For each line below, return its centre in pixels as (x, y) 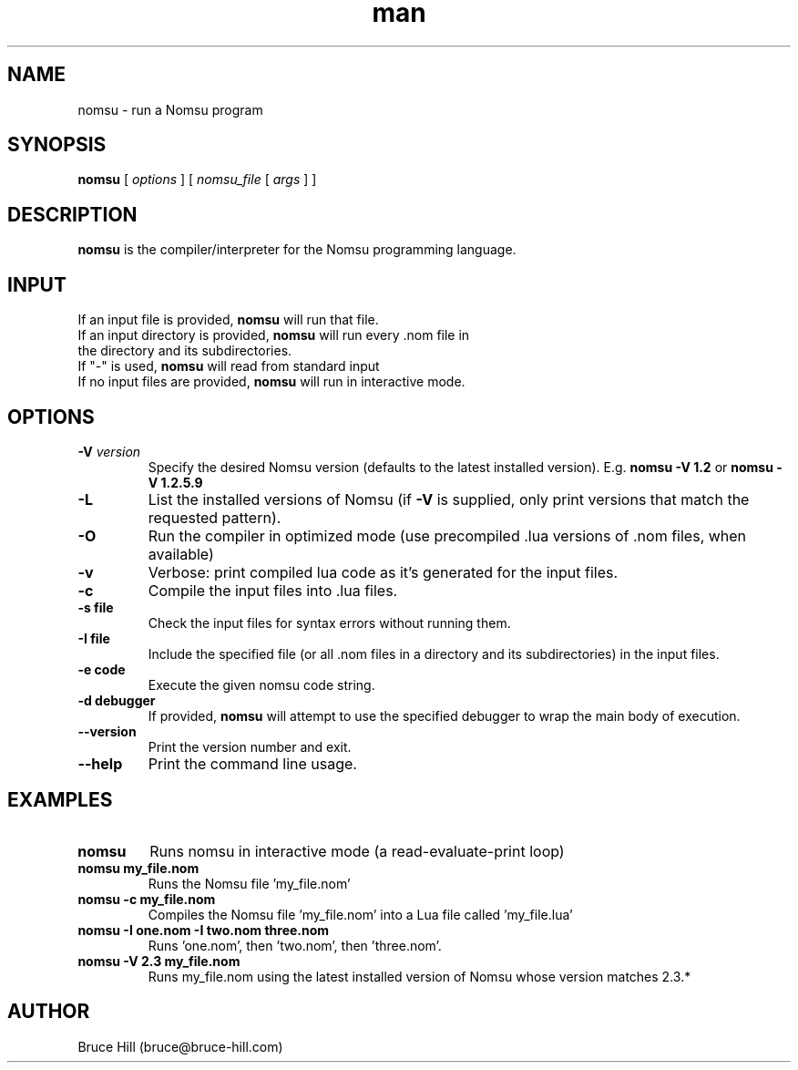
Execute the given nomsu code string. (261, 684)
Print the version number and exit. (250, 746)
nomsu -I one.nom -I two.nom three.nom (204, 930)
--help (100, 763)
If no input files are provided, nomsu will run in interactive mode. (271, 382)
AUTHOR (49, 1012)
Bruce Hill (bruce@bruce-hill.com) (180, 1046)
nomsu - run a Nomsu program (170, 109)
